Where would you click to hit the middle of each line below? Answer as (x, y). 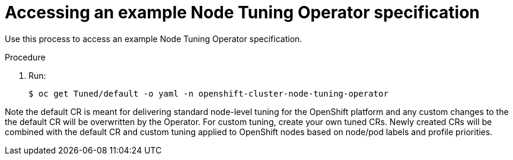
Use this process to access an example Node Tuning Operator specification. (154, 39)
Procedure (25, 57)
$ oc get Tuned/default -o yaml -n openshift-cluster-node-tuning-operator (208, 93)
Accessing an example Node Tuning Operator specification (242, 12)
